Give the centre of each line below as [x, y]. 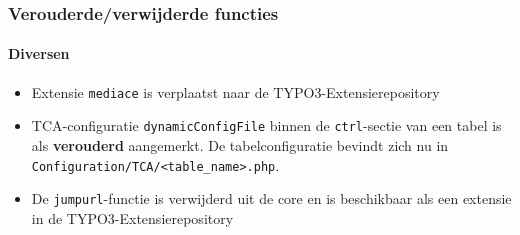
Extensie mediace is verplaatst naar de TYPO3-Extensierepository [235, 91]
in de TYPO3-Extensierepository [132, 217]
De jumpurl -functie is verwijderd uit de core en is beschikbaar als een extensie [271, 198]
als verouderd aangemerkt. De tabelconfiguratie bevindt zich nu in [240, 144]
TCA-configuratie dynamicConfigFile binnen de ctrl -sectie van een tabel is [266, 125]
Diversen [39, 53]
